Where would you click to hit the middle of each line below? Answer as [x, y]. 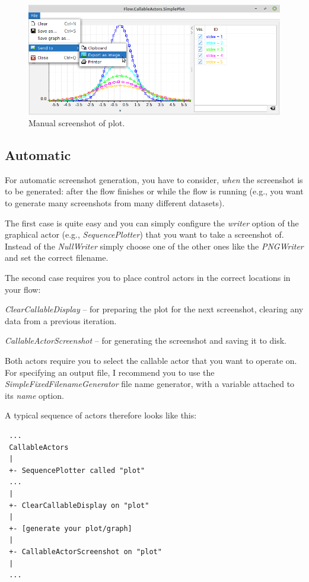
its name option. [34, 395]
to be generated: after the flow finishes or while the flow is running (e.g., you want [154, 191]
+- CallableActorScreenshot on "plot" [85, 551]
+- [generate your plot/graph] [71, 528]
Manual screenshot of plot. [77, 123]
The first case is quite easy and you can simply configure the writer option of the [152, 223]
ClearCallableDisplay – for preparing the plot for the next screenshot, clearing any [154, 309]
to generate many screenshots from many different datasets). [115, 203]
